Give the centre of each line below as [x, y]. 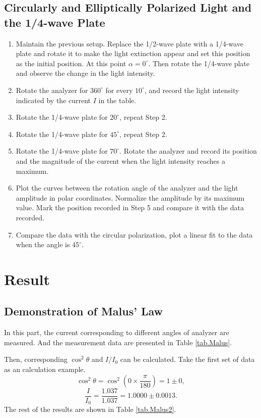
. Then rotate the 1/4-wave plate [199, 63]
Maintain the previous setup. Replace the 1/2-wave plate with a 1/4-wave [129, 43]
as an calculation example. [45, 369]
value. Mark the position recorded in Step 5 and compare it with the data [130, 207]
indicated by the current [53, 100]
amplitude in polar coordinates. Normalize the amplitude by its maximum [130, 197]
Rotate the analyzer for [52, 90]
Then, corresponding [36, 359]
